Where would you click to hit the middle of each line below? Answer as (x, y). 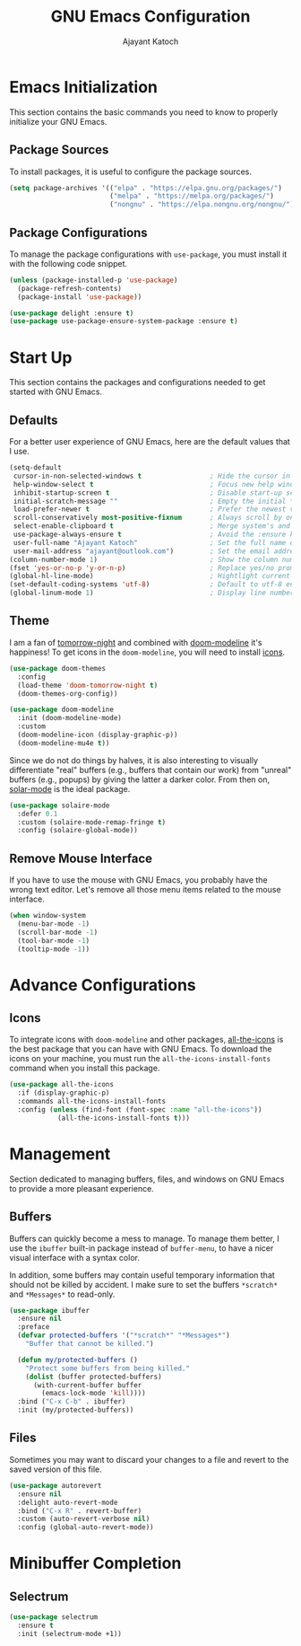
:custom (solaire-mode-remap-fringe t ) (92, 822)
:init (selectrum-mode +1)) (70, 1633)
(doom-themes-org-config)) (68, 693)
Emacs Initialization (84, 87)
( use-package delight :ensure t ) (72, 313)
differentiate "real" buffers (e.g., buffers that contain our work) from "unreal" (150, 770)
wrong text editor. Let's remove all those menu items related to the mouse (145, 890)
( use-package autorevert (56, 1485)
